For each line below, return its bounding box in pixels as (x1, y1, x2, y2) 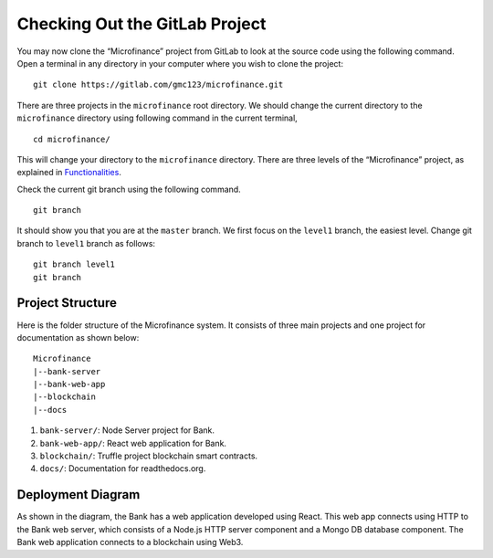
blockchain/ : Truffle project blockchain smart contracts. (39, 450, 258, 461)
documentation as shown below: (16, 332, 140, 342)
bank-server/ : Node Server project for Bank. (39, 425, 215, 436)
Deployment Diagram (16, 487, 141, 502)
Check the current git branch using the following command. (16, 184, 241, 195)
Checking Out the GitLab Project (16, 14, 267, 34)
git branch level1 (33, 259, 116, 269)
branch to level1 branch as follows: (16, 237, 155, 248)
